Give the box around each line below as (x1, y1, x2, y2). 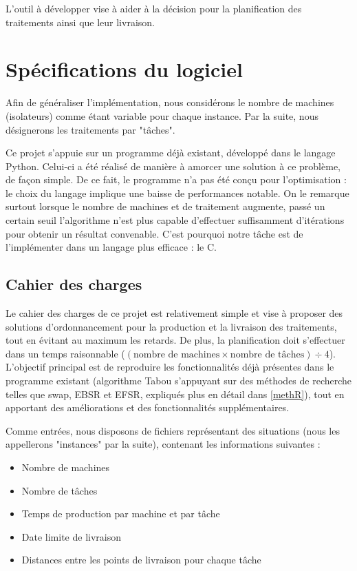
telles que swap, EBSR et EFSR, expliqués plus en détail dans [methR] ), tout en (6, 386, 345, 401)
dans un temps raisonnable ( (6, 346, 125, 360)
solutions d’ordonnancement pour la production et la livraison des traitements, (6, 319, 337, 333)
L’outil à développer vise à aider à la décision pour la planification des (6, 1, 302, 15)
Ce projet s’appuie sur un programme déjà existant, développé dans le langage (6, 145, 336, 160)
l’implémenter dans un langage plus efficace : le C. (6, 240, 217, 254)
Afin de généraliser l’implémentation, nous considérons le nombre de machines (6, 95, 334, 110)
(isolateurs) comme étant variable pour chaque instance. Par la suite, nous (6, 108, 318, 123)
